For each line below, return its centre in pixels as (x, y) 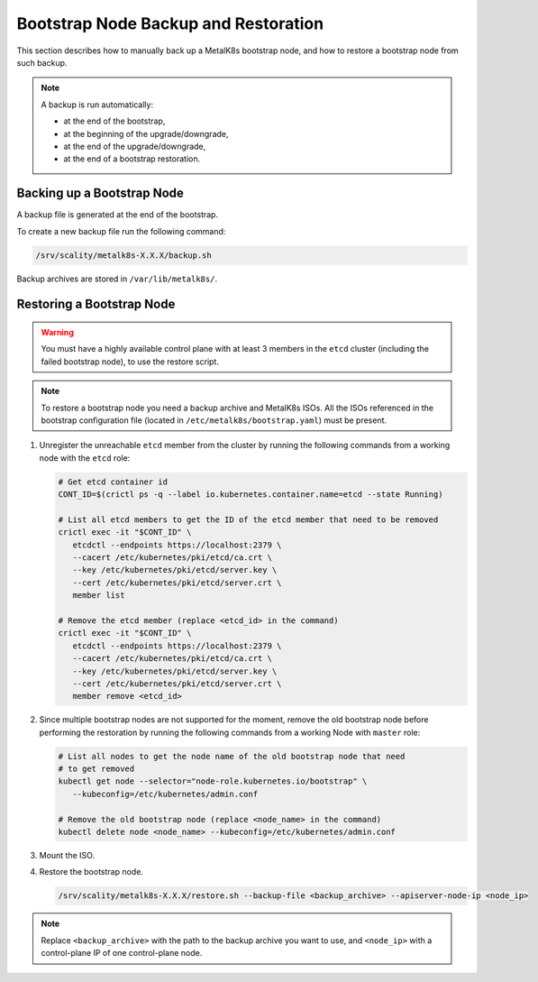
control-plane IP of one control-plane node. (122, 953)
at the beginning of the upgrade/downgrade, (146, 133)
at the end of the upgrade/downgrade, (135, 146)
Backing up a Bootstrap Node (100, 193)
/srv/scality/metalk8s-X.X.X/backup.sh (123, 255)
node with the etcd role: (85, 458)
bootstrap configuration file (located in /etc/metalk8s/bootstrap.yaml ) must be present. (214, 420)
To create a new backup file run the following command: (121, 231)
